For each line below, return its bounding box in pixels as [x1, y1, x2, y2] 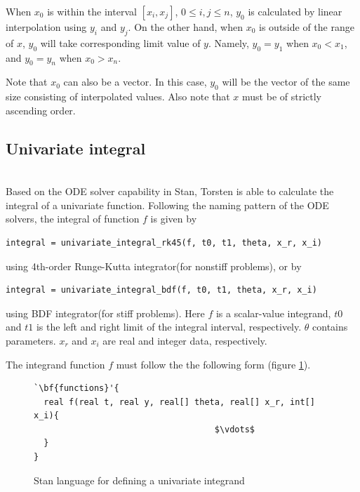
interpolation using [6, 20, 87, 34]
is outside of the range [259, 20, 354, 34]
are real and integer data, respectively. [102, 333, 267, 347]
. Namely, [208, 35, 249, 50]
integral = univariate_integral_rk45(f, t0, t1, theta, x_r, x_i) [6, 237, 323, 248]
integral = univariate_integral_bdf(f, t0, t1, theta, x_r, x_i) [6, 285, 317, 295]
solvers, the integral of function [6, 211, 140, 226]
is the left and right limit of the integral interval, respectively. [36, 319, 302, 334]
